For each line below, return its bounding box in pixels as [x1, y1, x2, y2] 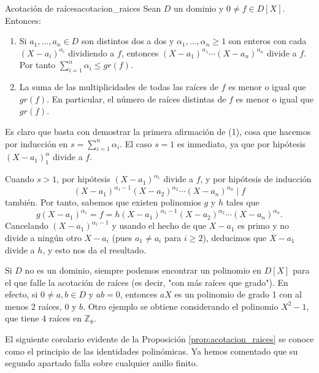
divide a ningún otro [5, 231, 82, 244]
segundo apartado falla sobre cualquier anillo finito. [5, 356, 198, 369]
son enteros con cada [228, 34, 307, 47]
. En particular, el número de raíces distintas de [47, 92, 226, 105]
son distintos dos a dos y [81, 34, 174, 47]
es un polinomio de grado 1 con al [174, 288, 302, 301]
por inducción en [5, 137, 68, 150]
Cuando [5, 172, 34, 185]
